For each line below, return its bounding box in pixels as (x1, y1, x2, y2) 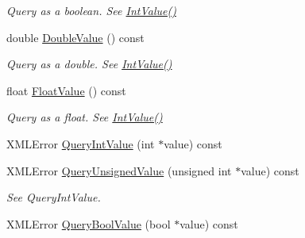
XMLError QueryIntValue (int (6, 135, 155, 152)
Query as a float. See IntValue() (6, 109, 163, 125)
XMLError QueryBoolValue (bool (6, 215, 171, 232)
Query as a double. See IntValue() (6, 56, 172, 72)
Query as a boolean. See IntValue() (6, 2, 176, 18)
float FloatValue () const (6, 82, 126, 98)
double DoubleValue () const (6, 29, 145, 45)
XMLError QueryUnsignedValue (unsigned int (6, 162, 232, 178)
